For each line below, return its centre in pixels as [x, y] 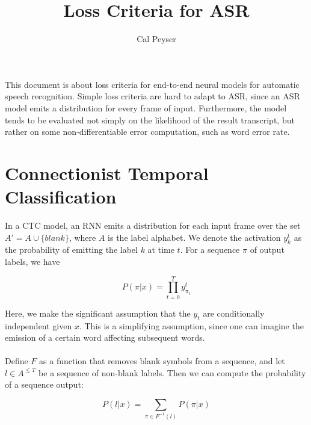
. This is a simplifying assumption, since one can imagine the [191, 325]
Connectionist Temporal [107, 172]
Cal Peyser [156, 39]
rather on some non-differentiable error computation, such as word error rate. [147, 132]
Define [17, 361]
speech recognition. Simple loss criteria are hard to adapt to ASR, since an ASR [152, 96]
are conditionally [234, 313]
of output [267, 250]
